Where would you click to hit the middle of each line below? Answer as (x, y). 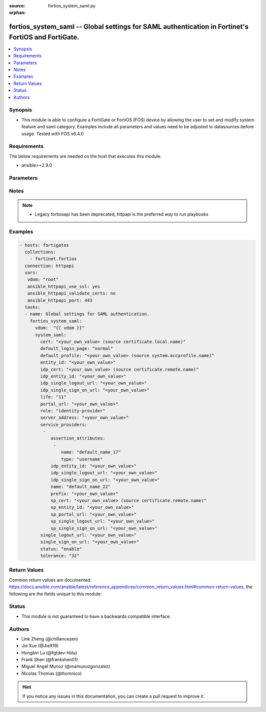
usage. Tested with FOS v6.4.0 (52, 134)
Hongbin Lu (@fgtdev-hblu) (49, 653)
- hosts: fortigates (44, 245)
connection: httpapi (50, 266)
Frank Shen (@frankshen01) (50, 660)
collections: (40, 252)
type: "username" (82, 459)
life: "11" (53, 397)
